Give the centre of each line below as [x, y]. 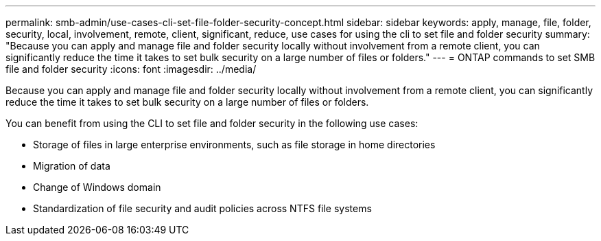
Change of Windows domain [97, 187]
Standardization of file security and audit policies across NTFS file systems [202, 208]
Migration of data [72, 166]
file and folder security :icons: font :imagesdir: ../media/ [131, 69]
